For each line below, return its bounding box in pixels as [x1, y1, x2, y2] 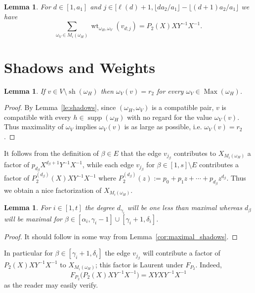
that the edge [121, 147, 162, 158]
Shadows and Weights [4, 57, 156, 77]
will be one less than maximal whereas [127, 202, 242, 213]
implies [75, 121, 97, 132]
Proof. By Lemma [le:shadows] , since [4, 102, 116, 112]
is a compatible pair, [152, 102, 214, 112]
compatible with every [4, 111, 71, 122]
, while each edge [82, 159, 134, 170]
